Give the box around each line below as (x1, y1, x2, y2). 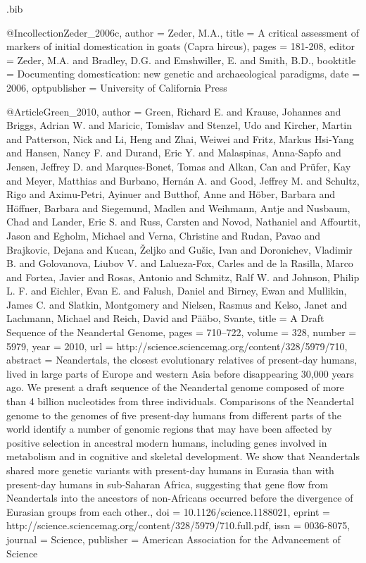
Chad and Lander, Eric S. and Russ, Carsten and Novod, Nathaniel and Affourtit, (6, 214, 361, 229)
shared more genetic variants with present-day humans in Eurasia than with (6, 463, 334, 477)
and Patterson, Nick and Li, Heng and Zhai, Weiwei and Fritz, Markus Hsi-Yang (6, 131, 354, 146)
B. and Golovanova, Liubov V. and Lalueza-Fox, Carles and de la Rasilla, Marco (6, 256, 353, 271)
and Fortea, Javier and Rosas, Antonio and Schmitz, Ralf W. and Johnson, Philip (6, 269, 360, 284)
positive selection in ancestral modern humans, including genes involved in (6, 435, 327, 450)
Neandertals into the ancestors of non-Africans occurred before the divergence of (6, 490, 353, 505)
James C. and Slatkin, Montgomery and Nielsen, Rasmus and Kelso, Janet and (6, 297, 348, 311)
